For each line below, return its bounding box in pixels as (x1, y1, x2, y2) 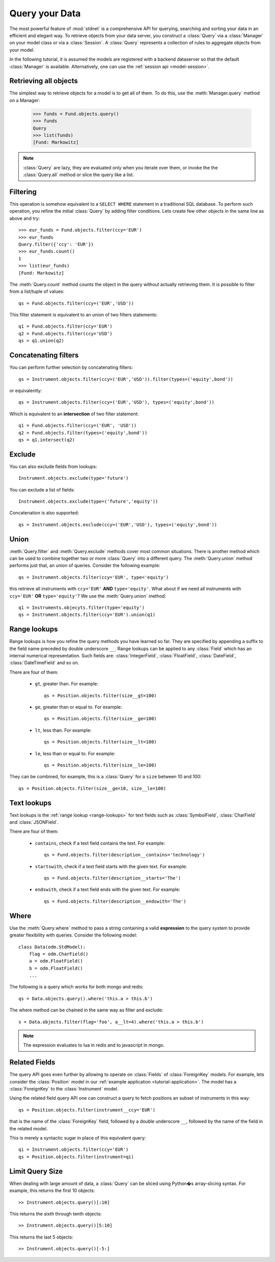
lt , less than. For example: (35, 727, 92, 733)
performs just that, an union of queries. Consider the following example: (9, 562, 160, 568)
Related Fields (9, 1058, 56, 1067)
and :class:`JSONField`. (9, 819, 59, 825)
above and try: (9, 215, 40, 221)
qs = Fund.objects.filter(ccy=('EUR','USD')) (18, 300, 134, 306)
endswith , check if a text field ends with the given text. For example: (35, 886, 180, 893)
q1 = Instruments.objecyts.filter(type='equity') (18, 605, 145, 611)
